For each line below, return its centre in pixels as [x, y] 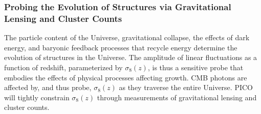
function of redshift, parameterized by [63, 67]
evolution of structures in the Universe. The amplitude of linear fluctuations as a [131, 57]
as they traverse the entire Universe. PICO [186, 87]
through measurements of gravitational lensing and [177, 97]
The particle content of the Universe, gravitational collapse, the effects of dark [127, 37]
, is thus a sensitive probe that [195, 67]
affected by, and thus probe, [48, 87]
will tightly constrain [37, 97]
